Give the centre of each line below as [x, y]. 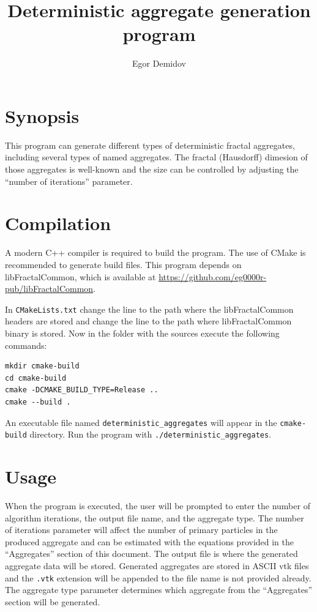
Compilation [58, 223]
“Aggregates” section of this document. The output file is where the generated [151, 554]
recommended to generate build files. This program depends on [123, 264]
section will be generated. [53, 601]
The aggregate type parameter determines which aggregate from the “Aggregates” [159, 590]
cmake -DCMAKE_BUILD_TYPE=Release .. [82, 390]
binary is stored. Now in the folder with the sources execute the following [142, 333]
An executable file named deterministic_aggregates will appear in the [141, 422]
